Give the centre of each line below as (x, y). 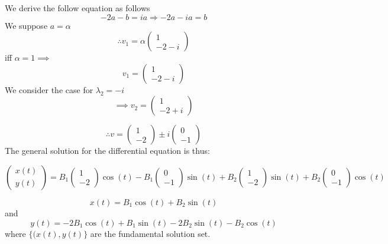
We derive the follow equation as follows (77, 8)
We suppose (26, 25)
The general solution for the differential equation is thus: (107, 151)
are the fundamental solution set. (150, 233)
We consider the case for (49, 89)
